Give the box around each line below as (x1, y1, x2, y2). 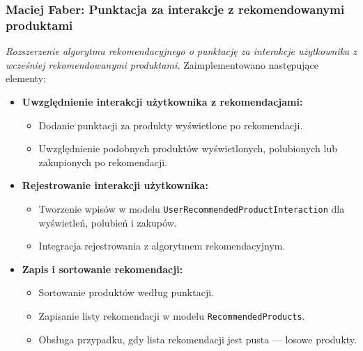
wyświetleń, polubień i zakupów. (38, 215, 177, 229)
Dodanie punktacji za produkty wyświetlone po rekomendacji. (38, 117, 303, 132)
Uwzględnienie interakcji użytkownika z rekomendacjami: (22, 94, 303, 108)
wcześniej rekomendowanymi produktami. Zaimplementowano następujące (6, 57, 318, 72)
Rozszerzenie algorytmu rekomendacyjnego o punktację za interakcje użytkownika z (6, 44, 357, 58)
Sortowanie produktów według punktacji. (38, 285, 214, 300)
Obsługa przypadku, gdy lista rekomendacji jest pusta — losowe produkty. (38, 332, 357, 346)
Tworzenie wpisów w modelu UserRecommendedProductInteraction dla (38, 201, 345, 215)
